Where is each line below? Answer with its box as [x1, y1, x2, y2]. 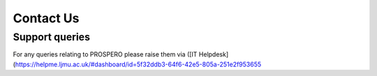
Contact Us [13, 10, 80, 26]
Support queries [13, 31, 91, 43]
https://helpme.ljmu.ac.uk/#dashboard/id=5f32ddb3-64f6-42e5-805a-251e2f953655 [15, 60, 262, 68]
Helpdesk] [198, 50, 229, 59]
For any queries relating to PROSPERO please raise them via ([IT [13, 50, 198, 59]
